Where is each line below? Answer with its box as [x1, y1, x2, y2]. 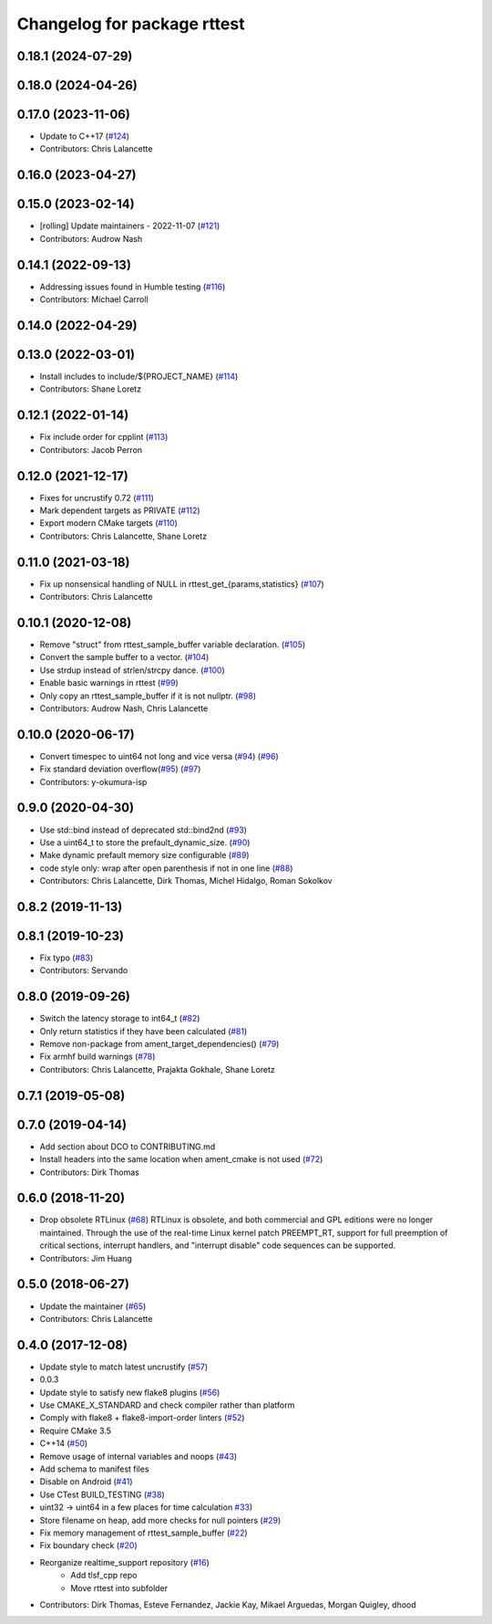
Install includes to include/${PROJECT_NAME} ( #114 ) [39, 371, 239, 382]
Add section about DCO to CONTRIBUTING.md [39, 1141, 216, 1152]
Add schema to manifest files [39, 1463, 149, 1474]
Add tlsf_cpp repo [70, 1570, 138, 1581]
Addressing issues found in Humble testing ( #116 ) [39, 281, 226, 292]
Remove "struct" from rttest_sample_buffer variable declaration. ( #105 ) [39, 639, 306, 650]
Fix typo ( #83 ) [39, 952, 94, 963]
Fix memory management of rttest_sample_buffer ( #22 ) [39, 1527, 248, 1538]
